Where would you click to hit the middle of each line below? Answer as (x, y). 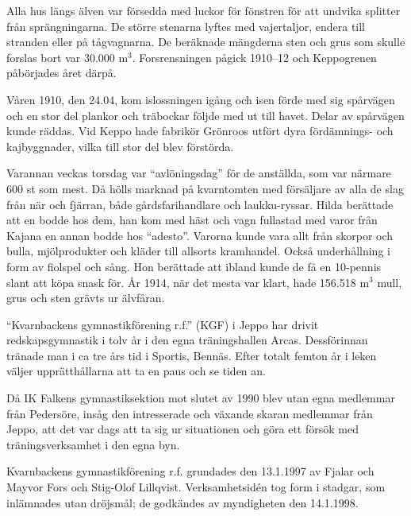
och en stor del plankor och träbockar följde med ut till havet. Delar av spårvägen (205, 115)
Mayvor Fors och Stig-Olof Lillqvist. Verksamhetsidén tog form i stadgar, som (196, 487)
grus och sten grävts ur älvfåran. (86, 298)
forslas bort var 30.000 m (67, 57)
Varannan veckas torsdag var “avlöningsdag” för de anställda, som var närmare (199, 173)
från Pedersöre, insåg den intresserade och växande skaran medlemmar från (190, 413)
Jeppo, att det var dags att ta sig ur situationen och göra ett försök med (182, 429)
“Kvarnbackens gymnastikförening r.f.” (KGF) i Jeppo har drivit (163, 324)
